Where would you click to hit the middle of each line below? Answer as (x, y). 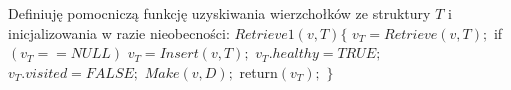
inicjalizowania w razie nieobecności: (119, 32)
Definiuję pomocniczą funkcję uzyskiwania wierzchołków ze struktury (219, 13)
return (258, 71)
